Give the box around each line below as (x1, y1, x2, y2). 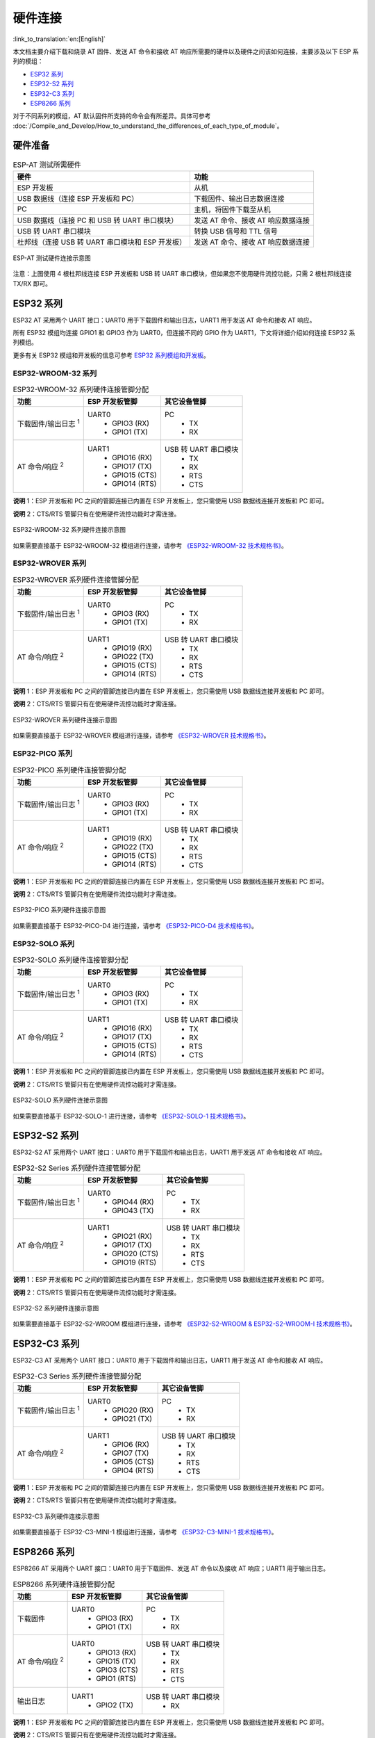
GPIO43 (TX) (111, 1206, 154, 1216)
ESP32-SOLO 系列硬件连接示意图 (12, 1096, 108, 1105)
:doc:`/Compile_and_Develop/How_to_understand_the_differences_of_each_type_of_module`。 (12, 122, 283, 130)
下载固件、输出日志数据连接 (194, 193, 285, 203)
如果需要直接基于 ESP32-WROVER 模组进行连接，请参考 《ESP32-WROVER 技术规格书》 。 (12, 731, 270, 740)
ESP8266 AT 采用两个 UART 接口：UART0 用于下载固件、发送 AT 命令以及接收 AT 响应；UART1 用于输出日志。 (12, 1564, 330, 1573)
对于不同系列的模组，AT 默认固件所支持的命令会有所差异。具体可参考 (12, 112, 211, 120)
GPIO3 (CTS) (96, 1665, 139, 1675)
